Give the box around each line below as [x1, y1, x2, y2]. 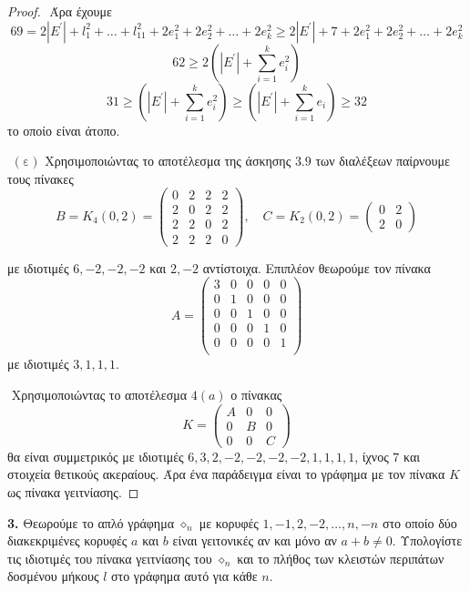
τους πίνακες [7, 168, 74, 188]
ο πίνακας [230, 385, 282, 403]
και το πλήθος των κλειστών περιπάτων [237, 548, 444, 567]
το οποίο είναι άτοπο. [7, 120, 120, 139]
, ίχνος [354, 446, 389, 465]
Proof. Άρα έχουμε [7, 2, 112, 20]
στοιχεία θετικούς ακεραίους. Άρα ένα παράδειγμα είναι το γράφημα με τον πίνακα [7, 464, 445, 484]
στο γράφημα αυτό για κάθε [111, 566, 258, 586]
